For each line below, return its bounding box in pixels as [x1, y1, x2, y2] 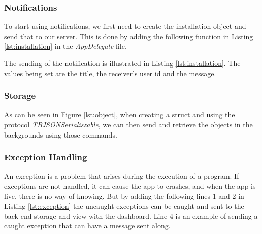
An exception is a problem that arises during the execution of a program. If [4, 171, 239, 181]
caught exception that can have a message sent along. [4, 220, 171, 231]
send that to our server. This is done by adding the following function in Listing [4, 30, 253, 41]
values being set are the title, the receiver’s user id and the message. [4, 68, 216, 78]
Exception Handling [4, 151, 87, 163]
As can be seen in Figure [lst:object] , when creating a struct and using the [4, 109, 235, 120]
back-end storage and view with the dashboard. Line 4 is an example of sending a [4, 210, 258, 221]
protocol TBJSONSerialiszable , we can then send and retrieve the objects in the [4, 119, 253, 129]
